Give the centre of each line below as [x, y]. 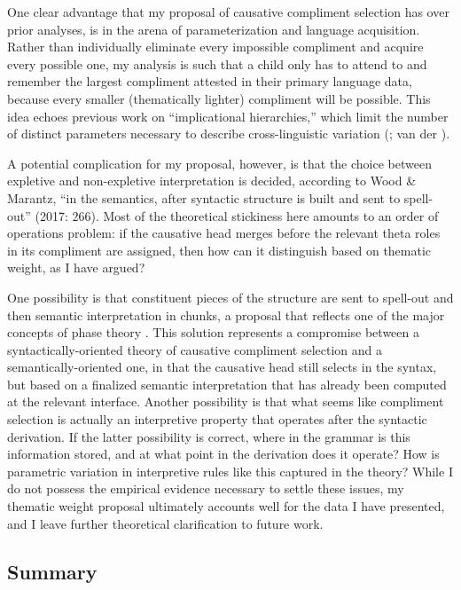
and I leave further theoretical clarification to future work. [165, 523]
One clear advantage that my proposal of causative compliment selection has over [228, 12]
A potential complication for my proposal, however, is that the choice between [219, 163]
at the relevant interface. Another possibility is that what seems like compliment [226, 401]
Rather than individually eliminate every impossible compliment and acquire [215, 47]
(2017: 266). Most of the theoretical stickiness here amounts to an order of [237, 215]
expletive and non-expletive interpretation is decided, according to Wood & [212, 181]
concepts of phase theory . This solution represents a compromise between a [213, 332]
